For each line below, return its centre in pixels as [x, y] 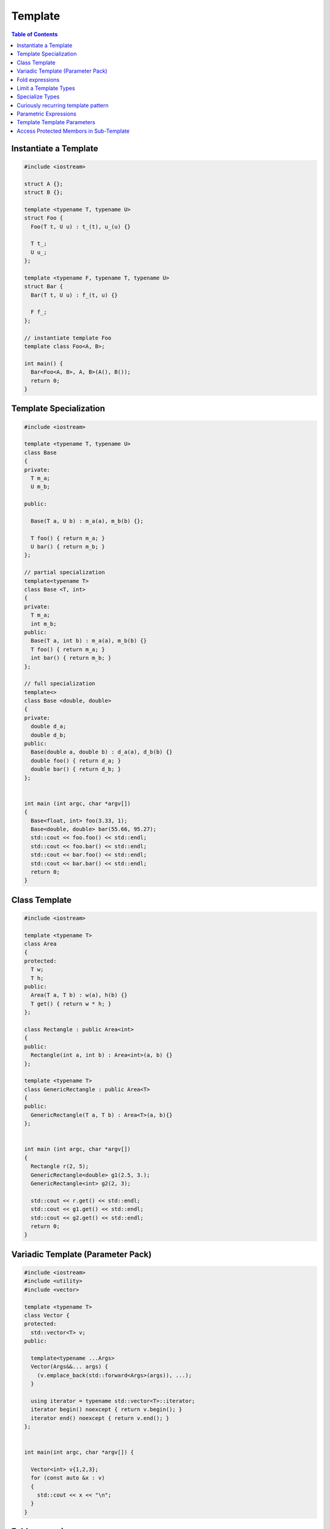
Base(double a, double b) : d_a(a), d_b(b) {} [102, 752]
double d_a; [49, 727]
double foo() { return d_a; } [76, 761]
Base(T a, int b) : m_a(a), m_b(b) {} [89, 641]
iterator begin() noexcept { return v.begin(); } [107, 1409]
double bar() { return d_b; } [76, 769]
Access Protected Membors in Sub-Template [73, 131]
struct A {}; [44, 184]
